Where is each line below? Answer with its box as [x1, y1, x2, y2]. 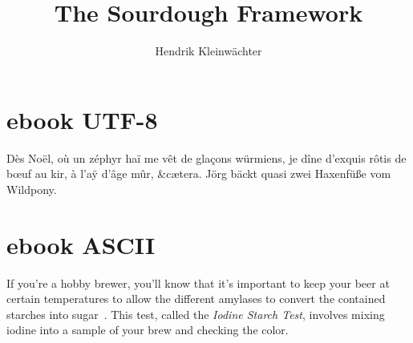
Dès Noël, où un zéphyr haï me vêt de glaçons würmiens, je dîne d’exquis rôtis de [6, 149, 407, 166]
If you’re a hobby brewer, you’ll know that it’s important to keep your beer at [6, 274, 390, 291]
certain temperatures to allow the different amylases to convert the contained [6, 290, 386, 307]
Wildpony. [6, 180, 57, 197]
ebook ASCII [6, 228, 156, 260]
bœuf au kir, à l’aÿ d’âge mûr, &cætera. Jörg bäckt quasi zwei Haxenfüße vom [6, 165, 391, 182]
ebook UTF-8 [6, 103, 158, 135]
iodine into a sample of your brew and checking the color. [6, 321, 289, 338]
